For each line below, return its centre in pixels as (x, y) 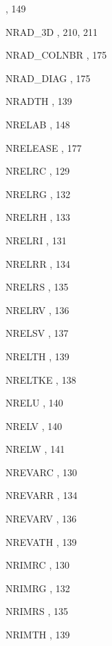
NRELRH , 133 (38, 217)
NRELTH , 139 (37, 356)
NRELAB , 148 (38, 124)
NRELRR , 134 (38, 263)
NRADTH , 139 (39, 101)
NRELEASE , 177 (44, 147)
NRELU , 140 (34, 403)
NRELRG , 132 (38, 194)
